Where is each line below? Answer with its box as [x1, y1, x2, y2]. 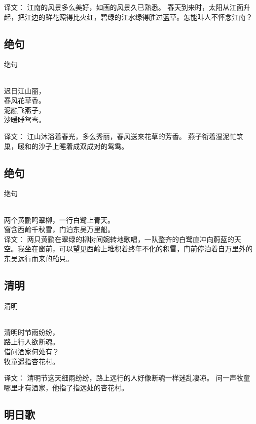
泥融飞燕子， [4, 104, 45, 115]
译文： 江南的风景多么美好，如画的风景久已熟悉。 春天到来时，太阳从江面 [4, 2, 244, 12]
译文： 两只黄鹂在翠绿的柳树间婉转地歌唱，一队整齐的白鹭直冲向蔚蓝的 [4, 234, 234, 244]
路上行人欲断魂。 [4, 336, 59, 347]
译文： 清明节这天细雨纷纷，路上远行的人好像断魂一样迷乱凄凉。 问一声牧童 [4, 373, 251, 383]
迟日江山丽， [4, 85, 45, 95]
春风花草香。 [4, 95, 45, 105]
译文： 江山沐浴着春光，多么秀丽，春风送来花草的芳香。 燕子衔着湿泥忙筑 [4, 131, 244, 141]
